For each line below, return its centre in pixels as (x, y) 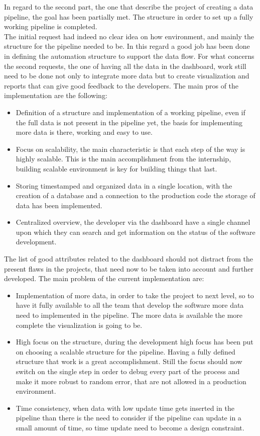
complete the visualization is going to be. (79, 325)
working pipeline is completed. (51, 26)
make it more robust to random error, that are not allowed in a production (131, 381)
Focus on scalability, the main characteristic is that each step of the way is (131, 149)
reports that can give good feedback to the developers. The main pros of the (121, 85)
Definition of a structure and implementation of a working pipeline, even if (131, 112)
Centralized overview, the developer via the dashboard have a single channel (133, 222)
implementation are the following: (56, 95)
